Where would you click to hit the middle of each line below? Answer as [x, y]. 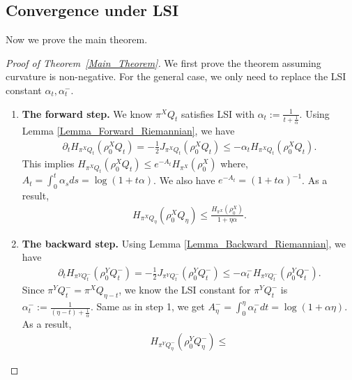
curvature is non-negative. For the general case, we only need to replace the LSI [176, 76]
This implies [48, 164]
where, [234, 164]
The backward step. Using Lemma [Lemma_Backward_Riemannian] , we [184, 243]
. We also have [184, 180]
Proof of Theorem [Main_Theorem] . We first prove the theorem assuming [163, 62]
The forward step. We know [87, 113]
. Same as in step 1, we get [147, 306]
